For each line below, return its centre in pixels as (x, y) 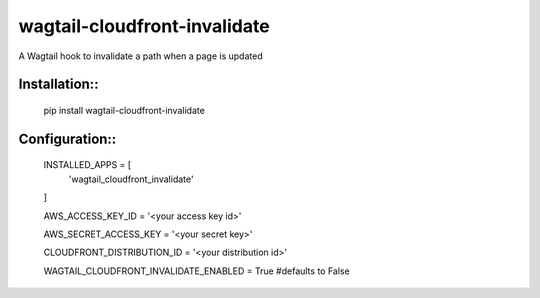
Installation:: (58, 84)
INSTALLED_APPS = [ (87, 165)
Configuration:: (67, 138)
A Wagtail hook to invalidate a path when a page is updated (141, 56)
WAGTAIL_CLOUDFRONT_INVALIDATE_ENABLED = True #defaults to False (196, 271)
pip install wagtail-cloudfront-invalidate (124, 110)
